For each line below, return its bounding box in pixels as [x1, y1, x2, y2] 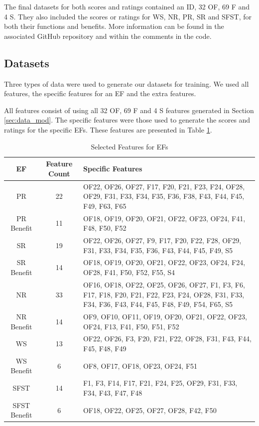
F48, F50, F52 [83, 223, 127, 233]
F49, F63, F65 [83, 200, 127, 211]
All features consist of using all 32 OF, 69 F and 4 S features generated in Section [4, 105, 254, 115]
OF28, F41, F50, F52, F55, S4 [83, 267, 175, 278]
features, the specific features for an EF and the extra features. [4, 88, 196, 99]
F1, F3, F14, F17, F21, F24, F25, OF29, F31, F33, [83, 378, 238, 388]
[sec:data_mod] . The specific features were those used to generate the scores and [4, 115, 251, 125]
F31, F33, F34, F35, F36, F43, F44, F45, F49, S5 [83, 245, 233, 255]
